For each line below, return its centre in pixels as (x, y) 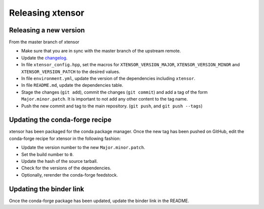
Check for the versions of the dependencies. (66, 168)
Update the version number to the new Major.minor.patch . (83, 148)
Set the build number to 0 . (47, 154)
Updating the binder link (46, 189)
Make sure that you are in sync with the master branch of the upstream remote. (101, 51)
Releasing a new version (47, 30)
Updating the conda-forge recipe (60, 120)
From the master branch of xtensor (44, 42)
